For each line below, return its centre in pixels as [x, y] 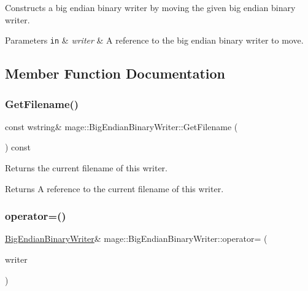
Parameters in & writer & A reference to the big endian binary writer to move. [154, 40]
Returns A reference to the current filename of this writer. [114, 188]
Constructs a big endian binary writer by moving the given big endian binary [150, 7]
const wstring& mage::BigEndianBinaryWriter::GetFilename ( [121, 126]
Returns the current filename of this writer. [86, 168]
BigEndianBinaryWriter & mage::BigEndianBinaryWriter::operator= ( [136, 239]
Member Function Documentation [115, 73]
